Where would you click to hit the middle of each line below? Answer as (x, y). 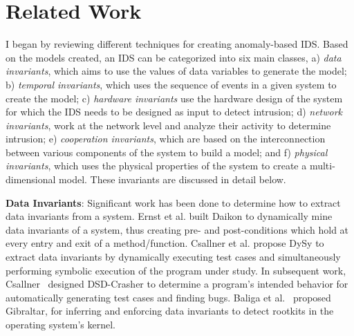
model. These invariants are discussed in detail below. (173, 179)
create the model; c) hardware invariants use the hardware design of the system (174, 98)
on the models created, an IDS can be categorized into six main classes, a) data (174, 57)
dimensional (31, 179)
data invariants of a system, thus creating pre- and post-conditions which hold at (177, 229)
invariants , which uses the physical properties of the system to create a (156, 166)
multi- (322, 166)
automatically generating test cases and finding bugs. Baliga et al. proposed (168, 297)
